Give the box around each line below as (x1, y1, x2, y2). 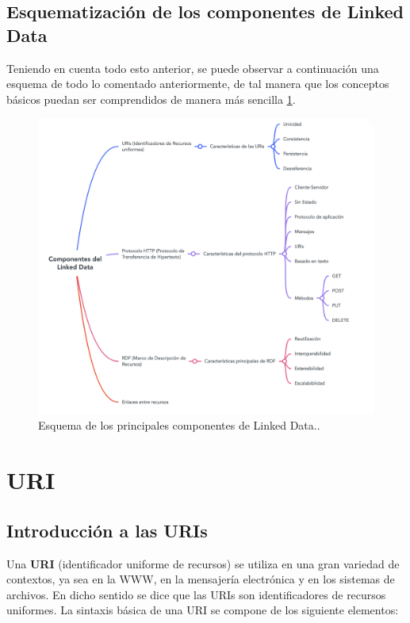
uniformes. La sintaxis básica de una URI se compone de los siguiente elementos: (6, 602, 399, 618)
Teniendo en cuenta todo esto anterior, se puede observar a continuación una (6, 59, 379, 76)
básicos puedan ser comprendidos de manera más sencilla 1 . (6, 90, 296, 107)
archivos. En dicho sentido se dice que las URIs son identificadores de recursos (6, 586, 386, 602)
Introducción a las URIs (6, 518, 208, 542)
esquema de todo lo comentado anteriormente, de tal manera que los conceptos (6, 75, 389, 92)
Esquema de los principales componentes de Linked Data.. (38, 417, 320, 434)
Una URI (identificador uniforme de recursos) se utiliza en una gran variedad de (6, 555, 400, 571)
